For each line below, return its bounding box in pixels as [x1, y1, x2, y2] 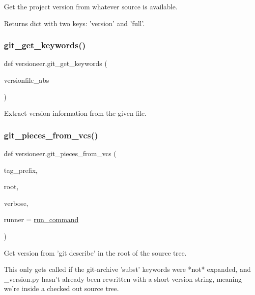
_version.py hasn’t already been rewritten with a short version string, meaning [4, 273, 242, 284]
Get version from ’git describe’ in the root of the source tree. [4, 247, 187, 258]
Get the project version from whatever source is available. [4, 1, 178, 11]
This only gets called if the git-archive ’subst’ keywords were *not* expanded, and [4, 264, 251, 274]
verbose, [4, 197, 28, 208]
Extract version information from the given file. [4, 108, 147, 118]
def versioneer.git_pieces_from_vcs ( [4, 148, 116, 158]
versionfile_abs [4, 75, 49, 85]
